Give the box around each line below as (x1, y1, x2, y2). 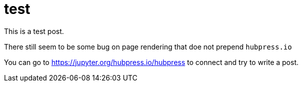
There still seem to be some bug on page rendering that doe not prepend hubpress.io (4, 42, 292, 51)
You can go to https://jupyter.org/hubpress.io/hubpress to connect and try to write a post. (4, 57, 299, 66)
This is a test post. (4, 26, 64, 35)
